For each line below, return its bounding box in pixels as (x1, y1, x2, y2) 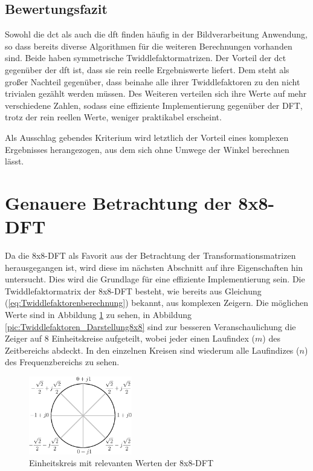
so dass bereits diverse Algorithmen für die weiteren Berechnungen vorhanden (5, 39, 292, 52)
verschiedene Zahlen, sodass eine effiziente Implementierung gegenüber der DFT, (5, 99, 303, 111)
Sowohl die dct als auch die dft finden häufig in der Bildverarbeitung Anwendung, (5, 28, 308, 41)
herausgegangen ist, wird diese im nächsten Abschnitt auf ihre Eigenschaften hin (5, 261, 303, 273)
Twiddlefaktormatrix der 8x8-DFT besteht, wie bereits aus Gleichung (5, 284, 262, 297)
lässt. (5, 155, 24, 167)
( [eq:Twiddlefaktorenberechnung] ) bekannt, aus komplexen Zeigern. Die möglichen (5, 296, 309, 309)
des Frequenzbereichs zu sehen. (5, 356, 120, 368)
